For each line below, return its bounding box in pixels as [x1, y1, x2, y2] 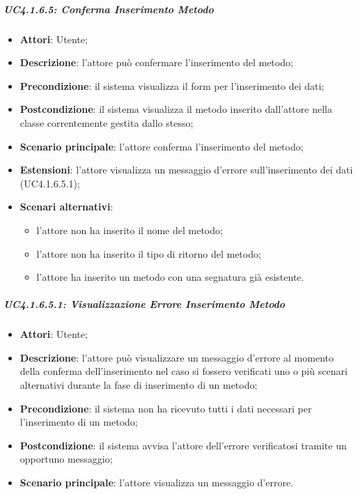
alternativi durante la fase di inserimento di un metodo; [20, 378, 258, 392]
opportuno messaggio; [20, 451, 113, 466]
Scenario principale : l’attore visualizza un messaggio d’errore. [20, 475, 294, 489]
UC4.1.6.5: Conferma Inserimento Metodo [3, 1, 214, 16]
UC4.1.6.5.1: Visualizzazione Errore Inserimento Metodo [3, 297, 286, 311]
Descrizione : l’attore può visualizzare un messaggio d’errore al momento [20, 350, 334, 364]
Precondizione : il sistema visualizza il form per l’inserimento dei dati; [20, 78, 325, 93]
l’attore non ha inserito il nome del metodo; [36, 222, 223, 237]
